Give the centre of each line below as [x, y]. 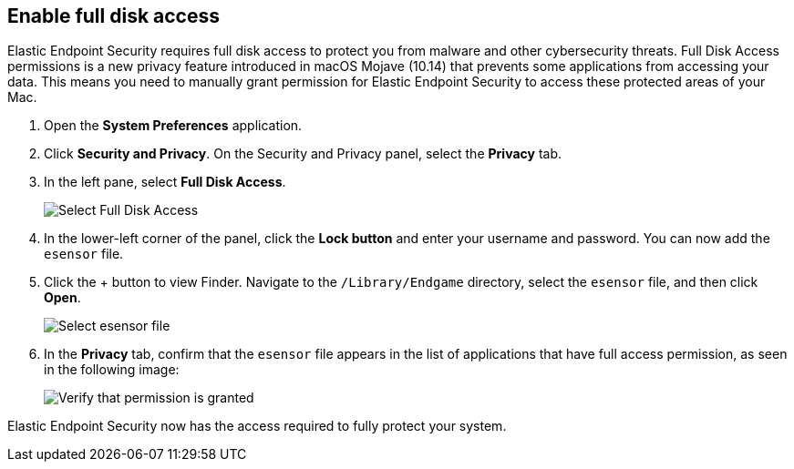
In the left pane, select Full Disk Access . [165, 182]
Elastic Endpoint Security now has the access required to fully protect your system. [257, 426]
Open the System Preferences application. [173, 126]
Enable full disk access [113, 16]
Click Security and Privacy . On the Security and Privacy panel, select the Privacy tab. [303, 154]
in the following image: [112, 370]
